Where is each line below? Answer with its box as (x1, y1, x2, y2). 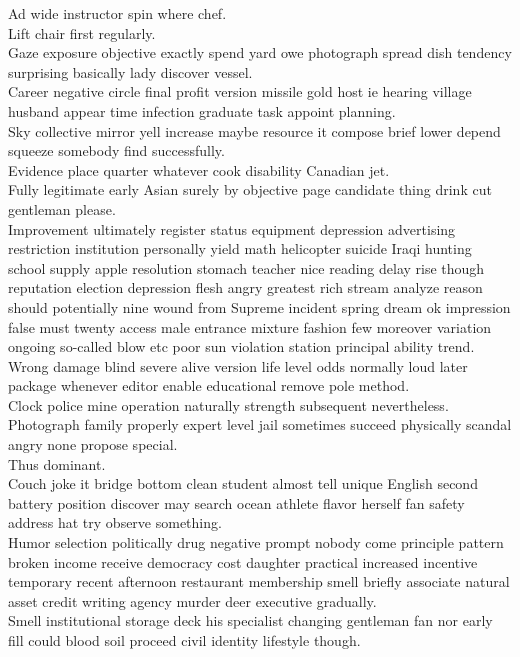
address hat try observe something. (8, 512, 222, 533)
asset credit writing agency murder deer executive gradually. (8, 590, 377, 611)
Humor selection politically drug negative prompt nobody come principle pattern (8, 532, 504, 553)
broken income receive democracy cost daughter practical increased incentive (8, 551, 478, 572)
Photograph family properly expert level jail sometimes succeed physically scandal (8, 414, 512, 435)
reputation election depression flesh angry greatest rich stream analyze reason (8, 277, 483, 298)
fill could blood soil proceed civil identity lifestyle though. (8, 630, 361, 650)
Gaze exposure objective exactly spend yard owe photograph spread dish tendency (8, 42, 512, 63)
